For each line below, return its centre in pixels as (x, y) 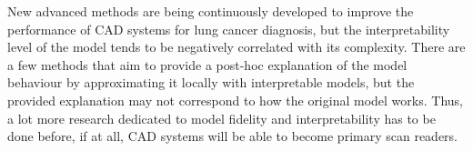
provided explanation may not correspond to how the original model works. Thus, (235, 100)
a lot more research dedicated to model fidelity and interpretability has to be (221, 118)
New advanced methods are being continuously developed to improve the (211, 11)
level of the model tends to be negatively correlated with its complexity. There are (236, 47)
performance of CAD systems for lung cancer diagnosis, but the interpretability (229, 29)
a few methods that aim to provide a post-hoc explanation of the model (207, 64)
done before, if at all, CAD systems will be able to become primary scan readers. (233, 136)
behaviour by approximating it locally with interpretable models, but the (211, 82)
